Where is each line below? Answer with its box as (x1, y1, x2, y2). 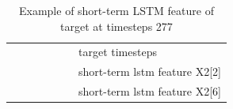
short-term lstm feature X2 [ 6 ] (78, 83, 221, 100)
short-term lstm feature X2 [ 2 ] (78, 63, 221, 80)
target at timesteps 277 (60, 17, 173, 34)
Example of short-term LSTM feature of (18, 2, 214, 18)
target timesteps (78, 43, 157, 60)
